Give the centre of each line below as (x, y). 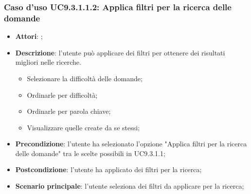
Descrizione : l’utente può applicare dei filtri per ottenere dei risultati (120, 52)
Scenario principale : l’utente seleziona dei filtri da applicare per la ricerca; (130, 186)
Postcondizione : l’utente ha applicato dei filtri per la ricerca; (108, 169)
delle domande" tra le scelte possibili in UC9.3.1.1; (90, 153)
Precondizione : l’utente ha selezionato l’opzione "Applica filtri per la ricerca (131, 144)
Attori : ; (29, 36)
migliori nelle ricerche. (48, 62)
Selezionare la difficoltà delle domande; (85, 78)
